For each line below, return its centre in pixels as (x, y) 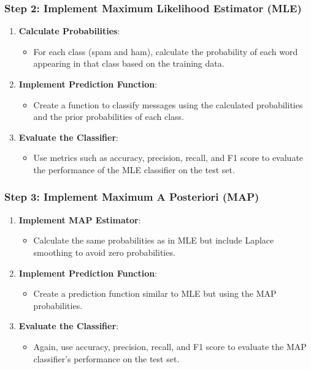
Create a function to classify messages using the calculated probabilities (168, 104)
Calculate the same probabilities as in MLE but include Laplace (154, 240)
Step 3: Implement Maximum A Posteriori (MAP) (132, 197)
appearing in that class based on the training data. (129, 63)
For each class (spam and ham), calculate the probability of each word (166, 51)
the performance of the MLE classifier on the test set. (134, 169)
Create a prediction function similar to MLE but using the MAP (155, 293)
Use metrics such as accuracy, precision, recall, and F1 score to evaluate (168, 158)
